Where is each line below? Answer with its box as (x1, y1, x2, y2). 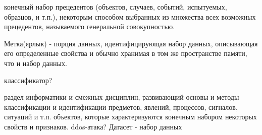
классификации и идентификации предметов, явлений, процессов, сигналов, (4, 101, 238, 112)
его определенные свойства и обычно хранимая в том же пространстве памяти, (4, 48, 247, 58)
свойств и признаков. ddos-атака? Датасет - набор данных (4, 121, 182, 131)
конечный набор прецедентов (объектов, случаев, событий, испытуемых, (4, 2, 227, 12)
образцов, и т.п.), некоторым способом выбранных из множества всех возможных (4, 11, 256, 22)
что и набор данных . (4, 57, 67, 68)
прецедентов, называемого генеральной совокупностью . (4, 21, 175, 32)
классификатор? (4, 75, 53, 85)
